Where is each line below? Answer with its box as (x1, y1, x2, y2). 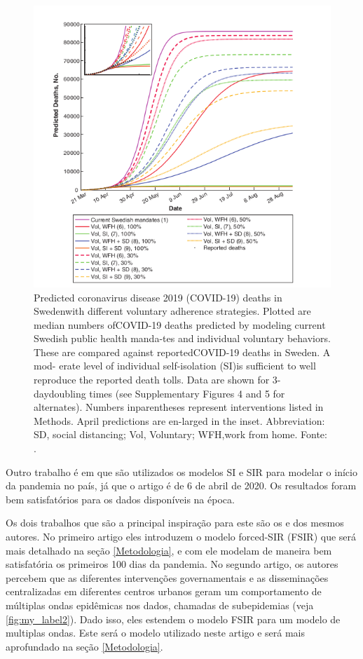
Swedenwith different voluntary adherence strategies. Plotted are (34, 304, 311, 318)
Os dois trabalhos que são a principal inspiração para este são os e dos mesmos (6, 515, 344, 530)
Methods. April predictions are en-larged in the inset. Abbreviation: (34, 413, 325, 428)
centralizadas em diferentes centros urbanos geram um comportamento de (6, 584, 322, 599)
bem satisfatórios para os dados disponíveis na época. (6, 491, 235, 506)
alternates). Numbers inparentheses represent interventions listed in (34, 400, 324, 414)
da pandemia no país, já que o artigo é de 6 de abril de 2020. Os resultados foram (6, 478, 357, 493)
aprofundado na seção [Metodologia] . (6, 639, 163, 653)
